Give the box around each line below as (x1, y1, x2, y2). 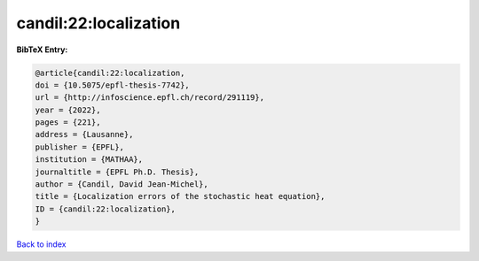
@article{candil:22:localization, (35, 67, 185, 78)
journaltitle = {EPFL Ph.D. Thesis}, (35, 166, 200, 177)
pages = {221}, (35, 118, 101, 127)
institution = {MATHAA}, (35, 155, 144, 165)
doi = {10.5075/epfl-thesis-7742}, (35, 80, 190, 90)
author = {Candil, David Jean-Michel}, (35, 180, 208, 189)
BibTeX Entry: (16, 44, 68, 55)
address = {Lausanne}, (35, 129, 134, 140)
